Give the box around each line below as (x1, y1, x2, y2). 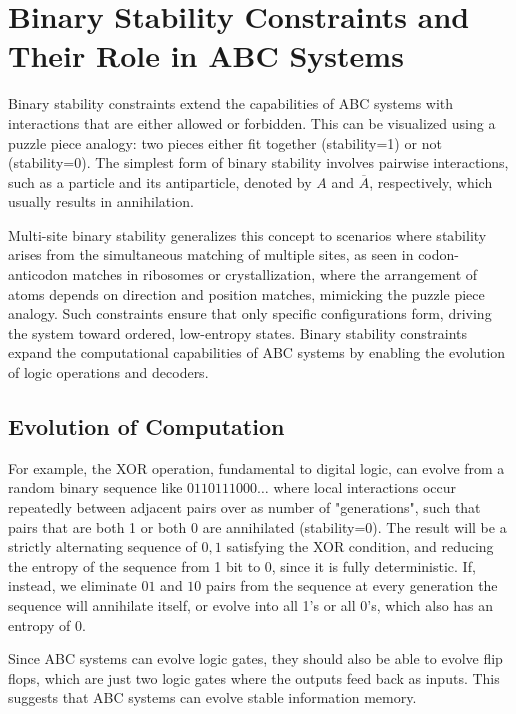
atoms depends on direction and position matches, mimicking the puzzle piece (8, 283, 485, 304)
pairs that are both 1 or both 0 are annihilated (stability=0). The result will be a (8, 516, 507, 537)
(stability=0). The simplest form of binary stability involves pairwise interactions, (8, 152, 509, 173)
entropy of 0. (8, 614, 86, 635)
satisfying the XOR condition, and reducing (226, 536, 494, 557)
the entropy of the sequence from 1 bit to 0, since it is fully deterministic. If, (8, 555, 476, 576)
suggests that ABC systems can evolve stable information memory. (8, 687, 417, 708)
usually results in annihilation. (8, 191, 194, 212)
